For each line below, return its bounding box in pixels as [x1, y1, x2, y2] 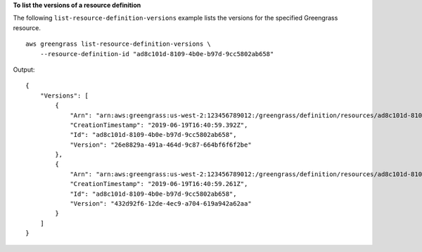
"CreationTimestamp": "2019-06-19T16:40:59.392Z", [70, 121, 248, 129]
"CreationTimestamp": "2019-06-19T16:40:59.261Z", [70, 180, 248, 188]
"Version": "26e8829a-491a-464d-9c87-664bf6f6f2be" [70, 140, 252, 149]
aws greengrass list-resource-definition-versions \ [25, 40, 211, 48]
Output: [13, 65, 35, 74]
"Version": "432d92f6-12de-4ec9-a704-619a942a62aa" [70, 200, 252, 208]
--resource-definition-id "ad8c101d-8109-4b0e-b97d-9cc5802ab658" [39, 50, 274, 58]
